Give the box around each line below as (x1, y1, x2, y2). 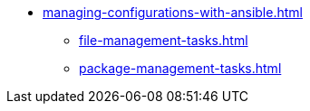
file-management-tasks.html (79, 32, 248, 48)
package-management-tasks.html (79, 60, 282, 76)
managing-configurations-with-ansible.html (43, 5, 303, 20)
